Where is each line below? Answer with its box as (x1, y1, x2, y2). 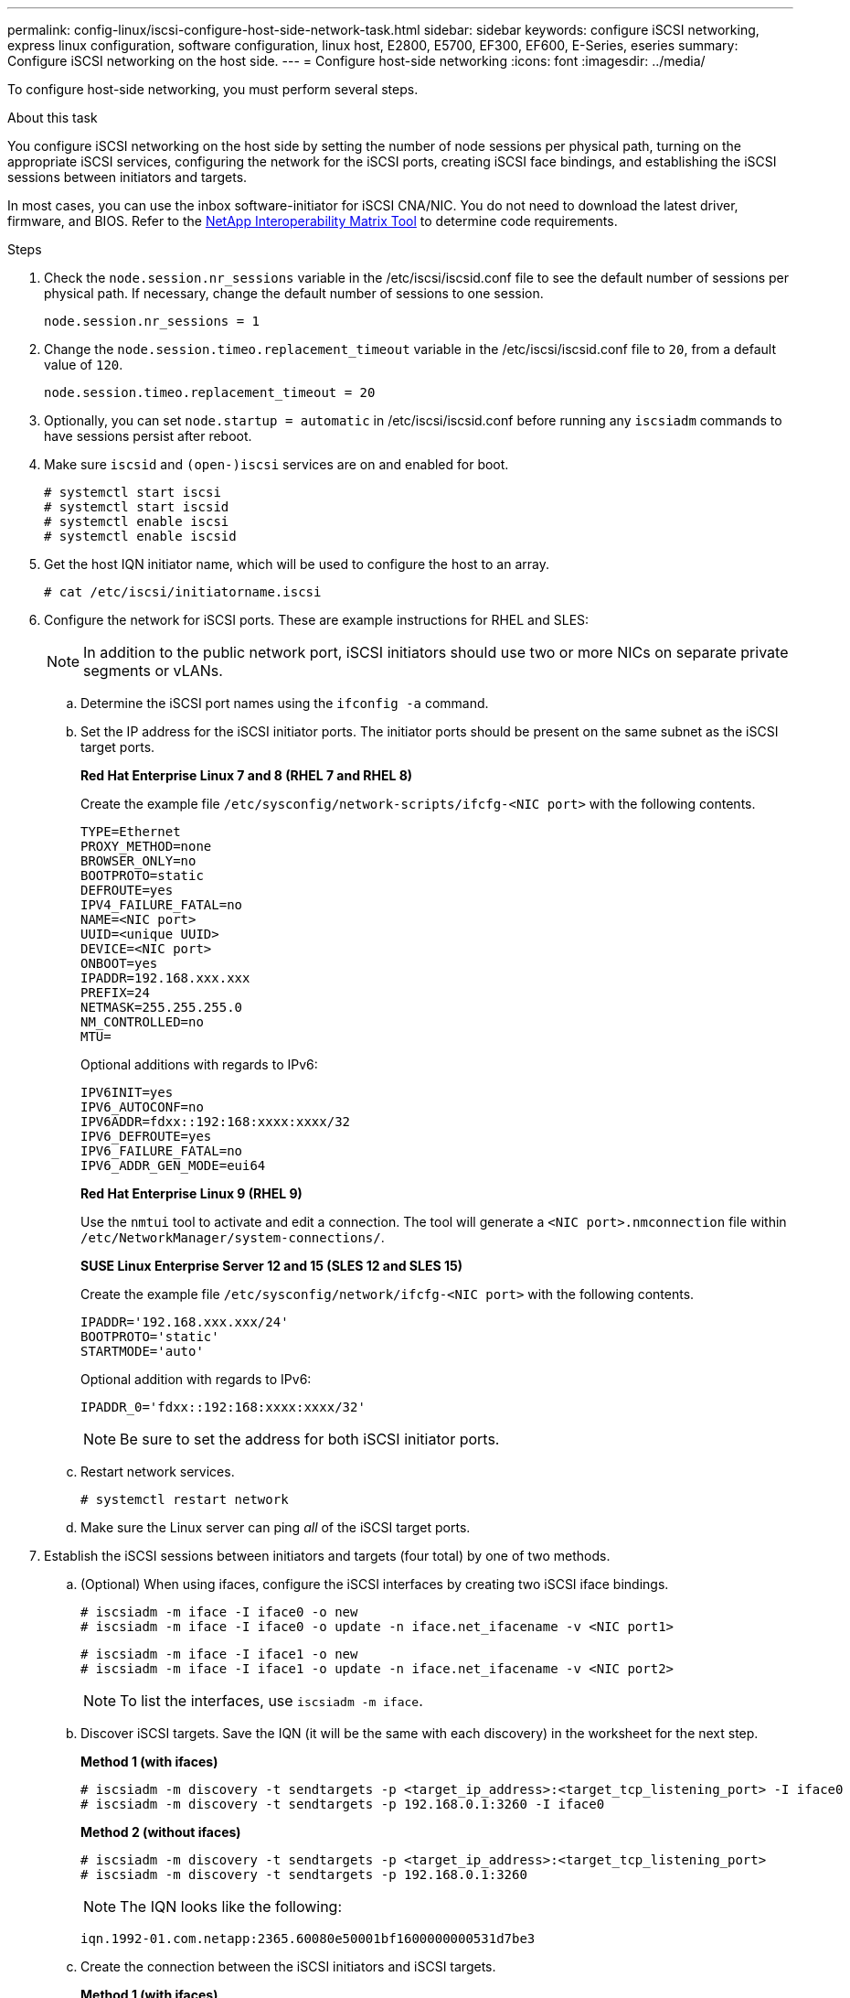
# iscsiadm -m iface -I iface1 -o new (80, 1647, 358, 1661)
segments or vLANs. (83, 661, 223, 680)
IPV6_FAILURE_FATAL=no (80, 1144, 243, 1158)
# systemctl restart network (80, 1492, 289, 1507)
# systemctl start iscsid (44, 499, 229, 514)
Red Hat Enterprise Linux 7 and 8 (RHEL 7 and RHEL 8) (80, 768, 413, 783)
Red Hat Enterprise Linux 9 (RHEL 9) (80, 1186, 303, 1201)
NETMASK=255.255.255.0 (80, 1000, 243, 1015)
